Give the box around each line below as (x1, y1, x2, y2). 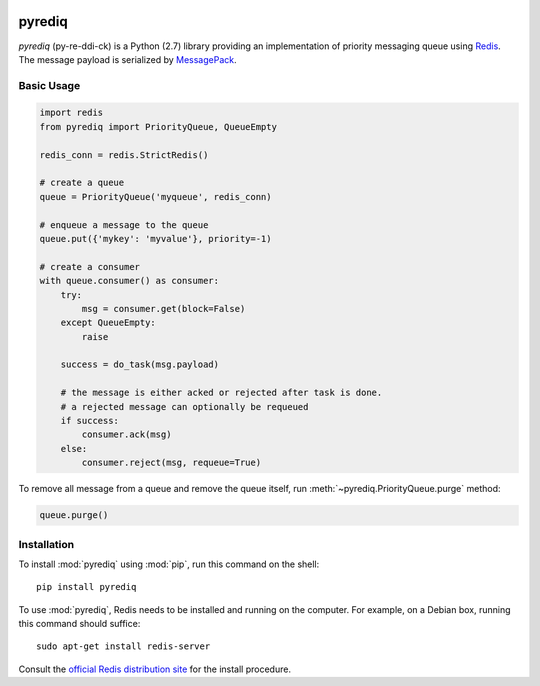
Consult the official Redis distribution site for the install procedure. (18, 663, 292, 675)
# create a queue (39, 177, 125, 189)
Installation (18, 537, 75, 551)
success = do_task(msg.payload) (60, 359, 220, 370)
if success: (60, 415, 120, 427)
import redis (39, 107, 104, 119)
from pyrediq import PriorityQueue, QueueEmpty (39, 121, 277, 132)
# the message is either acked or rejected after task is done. (60, 387, 383, 399)
